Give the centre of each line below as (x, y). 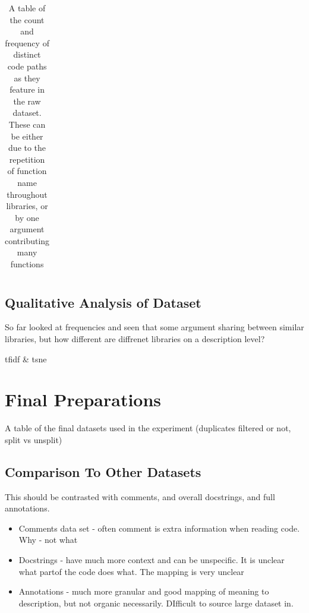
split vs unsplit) (34, 439)
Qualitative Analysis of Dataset (103, 302)
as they (27, 78)
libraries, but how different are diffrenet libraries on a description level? (135, 338)
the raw (27, 101)
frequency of (27, 42)
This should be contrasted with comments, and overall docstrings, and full (140, 496)
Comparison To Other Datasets (103, 471)
